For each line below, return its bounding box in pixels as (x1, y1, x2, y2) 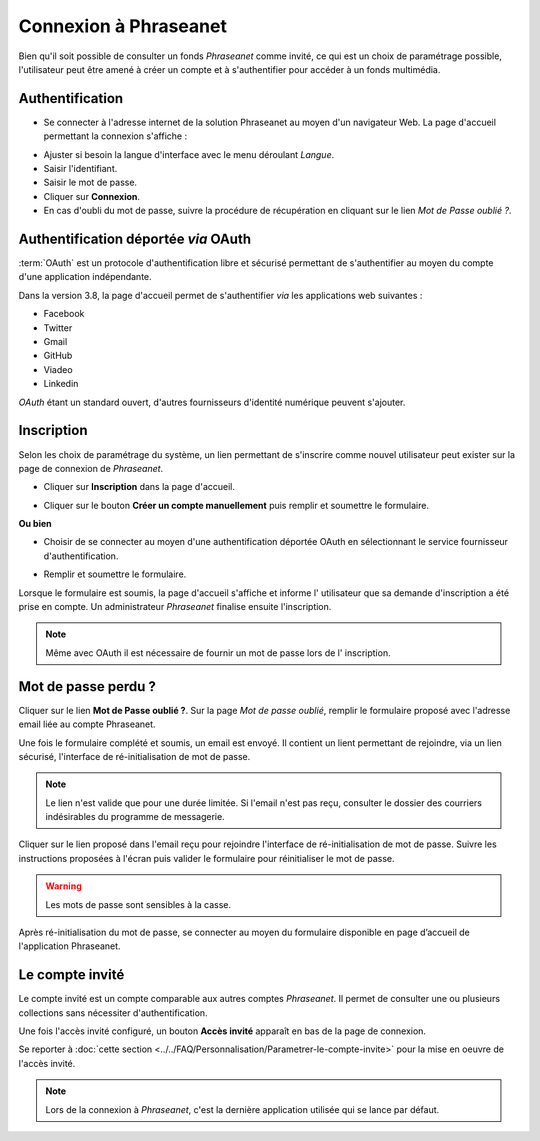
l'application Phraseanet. (18, 940, 121, 952)
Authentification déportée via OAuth (18, 231, 252, 247)
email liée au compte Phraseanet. (18, 718, 156, 730)
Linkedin (43, 378, 79, 390)
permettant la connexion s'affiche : (43, 130, 188, 142)
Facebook (43, 308, 85, 320)
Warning (45, 880, 82, 892)
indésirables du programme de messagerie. (45, 811, 225, 823)
